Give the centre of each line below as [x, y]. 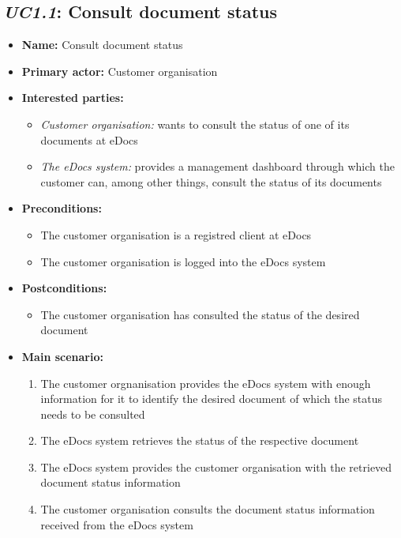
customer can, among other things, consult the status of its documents [211, 181]
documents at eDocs [89, 139]
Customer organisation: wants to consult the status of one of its [195, 124]
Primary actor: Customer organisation [120, 71]
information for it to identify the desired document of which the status [212, 399]
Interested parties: [73, 98]
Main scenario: [62, 356]
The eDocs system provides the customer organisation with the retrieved [216, 467]
